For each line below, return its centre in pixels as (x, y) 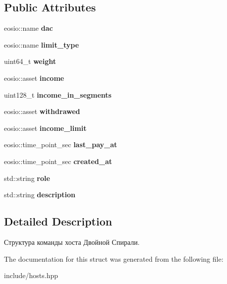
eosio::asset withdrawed (42, 111)
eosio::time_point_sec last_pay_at (61, 144)
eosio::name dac (28, 28)
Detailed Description (58, 221)
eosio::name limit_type (42, 44)
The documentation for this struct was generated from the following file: (114, 258)
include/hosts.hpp (31, 275)
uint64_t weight (30, 61)
